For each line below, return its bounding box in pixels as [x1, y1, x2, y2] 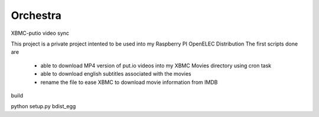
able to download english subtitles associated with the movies [40, 70, 191, 77]
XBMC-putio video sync [11, 30, 70, 37]
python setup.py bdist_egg [11, 103, 76, 110]
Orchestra [11, 9, 62, 22]
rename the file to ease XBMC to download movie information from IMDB [40, 79, 218, 86]
